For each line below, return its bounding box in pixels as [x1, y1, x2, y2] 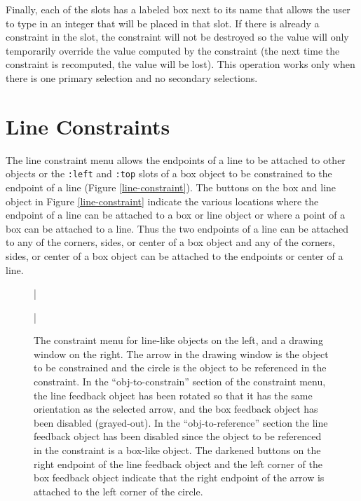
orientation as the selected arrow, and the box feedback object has [34, 402, 318, 416]
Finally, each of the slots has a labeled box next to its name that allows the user [6, 2, 350, 16]
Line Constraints [6, 111, 170, 140]
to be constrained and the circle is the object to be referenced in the [34, 360, 327, 375]
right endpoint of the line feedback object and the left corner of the [34, 456, 322, 471]
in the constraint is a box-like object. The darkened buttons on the [34, 443, 321, 458]
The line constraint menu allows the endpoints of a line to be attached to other [6, 152, 346, 167]
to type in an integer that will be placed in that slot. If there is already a [6, 15, 320, 30]
